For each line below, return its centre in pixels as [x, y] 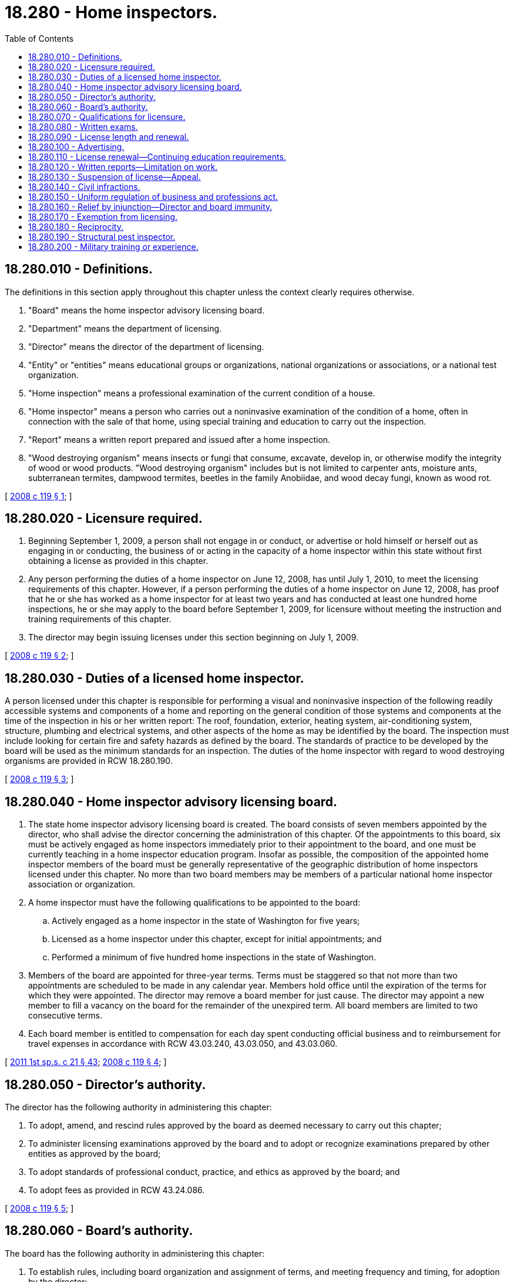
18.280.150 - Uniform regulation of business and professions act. [153, 196]
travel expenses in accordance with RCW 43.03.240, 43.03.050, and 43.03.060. [183, 1044]
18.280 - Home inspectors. [111, 12]
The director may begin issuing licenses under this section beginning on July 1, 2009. [193, 637]
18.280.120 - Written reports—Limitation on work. [123, 166]
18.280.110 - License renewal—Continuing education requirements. [157, 156]
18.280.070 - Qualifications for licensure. [107, 116]
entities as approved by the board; [95, 1153]
